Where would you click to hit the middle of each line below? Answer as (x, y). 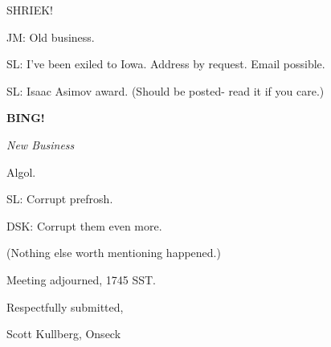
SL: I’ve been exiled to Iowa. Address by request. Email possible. (166, 64)
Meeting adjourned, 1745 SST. (81, 279)
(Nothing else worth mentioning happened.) (114, 253)
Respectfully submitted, (65, 306)
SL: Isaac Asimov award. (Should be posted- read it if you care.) (165, 90)
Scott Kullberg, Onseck (64, 334)
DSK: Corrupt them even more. (84, 225)
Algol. (21, 171)
